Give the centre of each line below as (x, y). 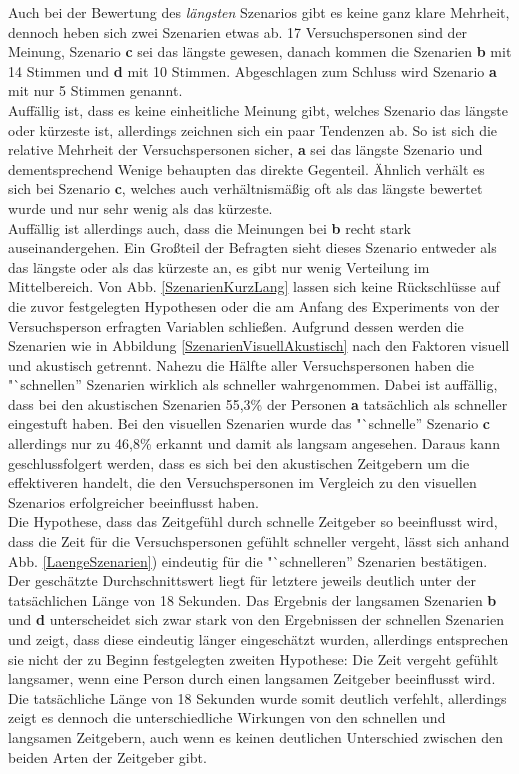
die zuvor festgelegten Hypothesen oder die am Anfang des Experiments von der (254, 305)
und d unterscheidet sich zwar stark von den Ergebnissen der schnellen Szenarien (256, 619)
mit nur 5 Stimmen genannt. (95, 90)
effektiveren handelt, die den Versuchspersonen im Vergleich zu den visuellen (242, 482)
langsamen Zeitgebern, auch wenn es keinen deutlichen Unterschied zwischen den (256, 736)
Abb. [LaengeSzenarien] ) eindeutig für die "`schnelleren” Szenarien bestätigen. (248, 560)
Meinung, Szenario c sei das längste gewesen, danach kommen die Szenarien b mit (260, 51)
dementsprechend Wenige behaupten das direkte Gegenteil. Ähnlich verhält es (246, 168)
